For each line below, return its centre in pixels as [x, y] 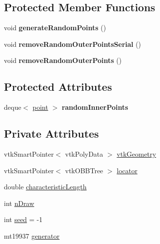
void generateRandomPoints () [55, 28]
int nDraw [19, 203]
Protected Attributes [58, 87]
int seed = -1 [23, 219]
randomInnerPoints [95, 107]
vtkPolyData [84, 153]
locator [127, 170]
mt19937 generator [32, 235]
